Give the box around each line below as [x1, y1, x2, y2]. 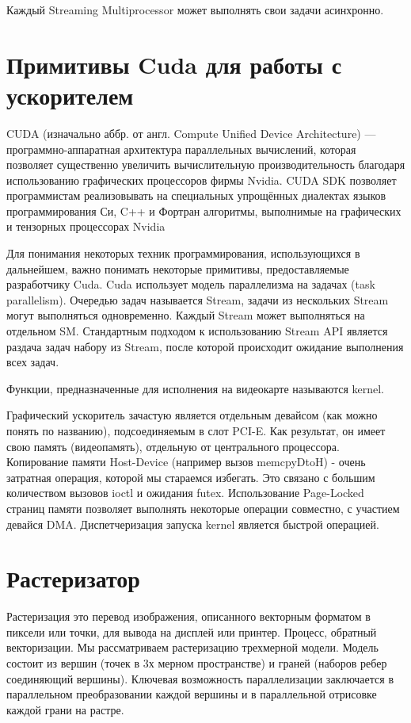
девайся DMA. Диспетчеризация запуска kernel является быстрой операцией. [6, 515, 379, 532]
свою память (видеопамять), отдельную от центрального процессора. [6, 438, 340, 454]
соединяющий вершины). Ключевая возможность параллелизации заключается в [6, 670, 394, 687]
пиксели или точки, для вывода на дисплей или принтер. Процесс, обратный [6, 623, 377, 640]
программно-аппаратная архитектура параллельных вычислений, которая [6, 140, 356, 157]
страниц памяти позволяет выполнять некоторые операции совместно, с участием [6, 499, 400, 516]
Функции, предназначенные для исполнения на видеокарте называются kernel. [6, 380, 385, 396]
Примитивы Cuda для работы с [6, 48, 342, 80]
